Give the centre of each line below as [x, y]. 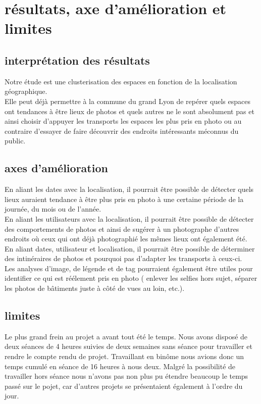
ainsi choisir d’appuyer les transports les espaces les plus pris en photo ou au [123, 121]
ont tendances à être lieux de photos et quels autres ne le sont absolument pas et [129, 111]
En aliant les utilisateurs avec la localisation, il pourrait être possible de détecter [129, 218]
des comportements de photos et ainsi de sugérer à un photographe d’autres [122, 229]
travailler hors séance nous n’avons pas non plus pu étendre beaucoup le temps [126, 376]
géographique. [26, 91]
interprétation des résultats [77, 60]
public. [15, 141]
